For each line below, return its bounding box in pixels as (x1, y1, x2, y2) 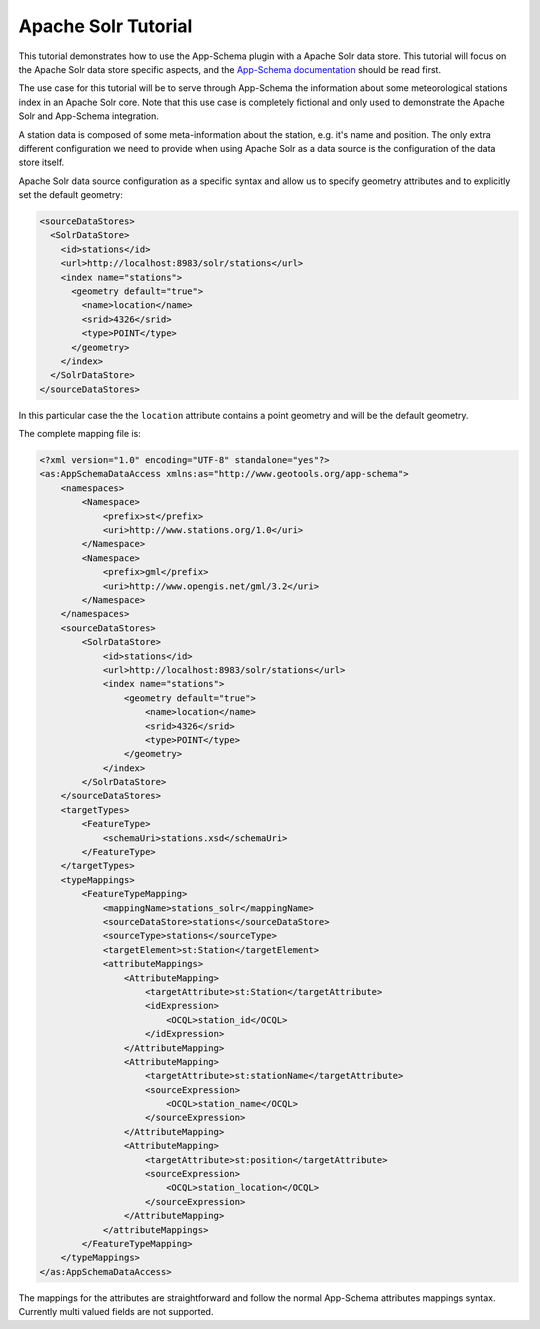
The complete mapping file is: (18, 428, 142, 440)
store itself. (18, 156, 65, 169)
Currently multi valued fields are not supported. (18, 1306, 214, 1318)
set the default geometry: (18, 189, 124, 201)
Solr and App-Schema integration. (18, 110, 159, 122)
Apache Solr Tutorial (18, 15, 193, 37)
